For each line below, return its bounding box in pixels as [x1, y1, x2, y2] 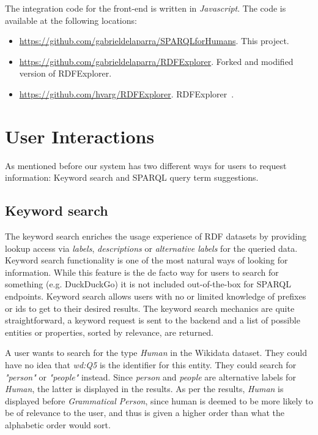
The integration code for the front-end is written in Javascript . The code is [5, 2, 286, 14]
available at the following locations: [5, 13, 137, 26]
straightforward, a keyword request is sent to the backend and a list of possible [5, 314, 300, 327]
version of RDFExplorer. [19, 67, 112, 80]
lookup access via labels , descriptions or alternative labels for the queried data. [5, 241, 298, 254]
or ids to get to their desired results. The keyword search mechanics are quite [5, 301, 295, 314]
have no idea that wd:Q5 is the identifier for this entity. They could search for [5, 358, 297, 371]
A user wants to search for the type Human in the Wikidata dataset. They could [5, 346, 307, 359]
